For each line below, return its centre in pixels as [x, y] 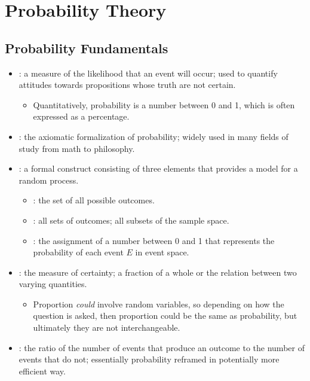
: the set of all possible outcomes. [94, 200]
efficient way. [42, 371]
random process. [49, 180]
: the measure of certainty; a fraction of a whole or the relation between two [158, 272]
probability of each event [78, 252]
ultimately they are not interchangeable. [107, 327]
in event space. [162, 252]
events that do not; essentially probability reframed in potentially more [149, 359]
